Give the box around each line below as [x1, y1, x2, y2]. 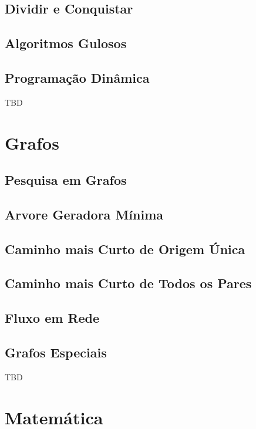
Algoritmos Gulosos [5, 34, 127, 52]
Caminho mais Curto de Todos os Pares [5, 274, 252, 292]
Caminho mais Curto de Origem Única [5, 239, 245, 258]
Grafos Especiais [5, 343, 107, 362]
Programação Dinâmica [5, 68, 150, 86]
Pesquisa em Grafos [5, 171, 127, 189]
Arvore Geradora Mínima [5, 205, 163, 223]
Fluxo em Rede [5, 309, 100, 327]
